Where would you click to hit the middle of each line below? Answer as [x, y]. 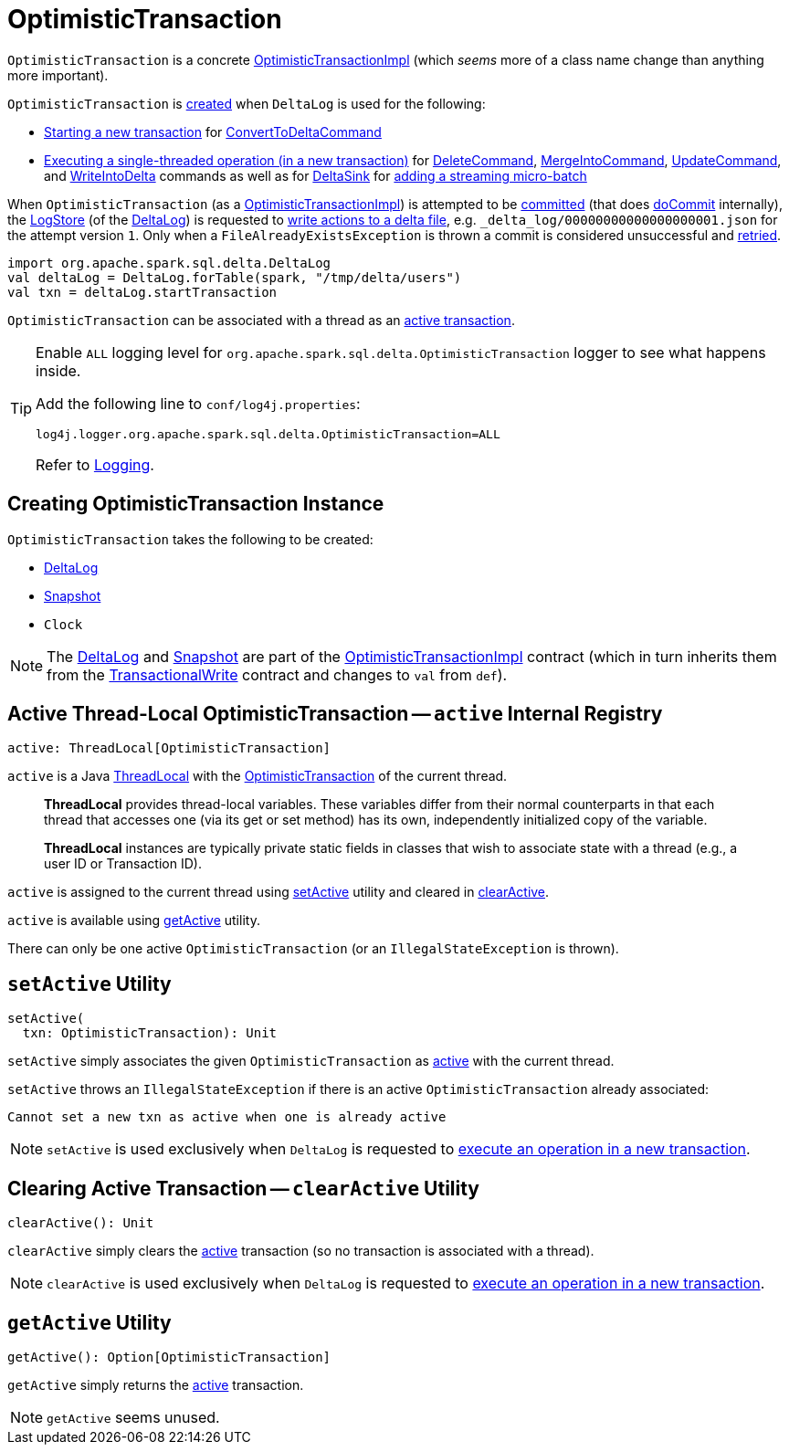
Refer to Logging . [95, 464]
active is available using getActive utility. [134, 921]
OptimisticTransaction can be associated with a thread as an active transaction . [261, 320]
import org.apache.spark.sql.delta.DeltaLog [169, 263]
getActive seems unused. [133, 1417]
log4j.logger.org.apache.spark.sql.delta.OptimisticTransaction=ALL [268, 434]
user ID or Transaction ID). [123, 864]
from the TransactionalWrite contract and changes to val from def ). [277, 674]
